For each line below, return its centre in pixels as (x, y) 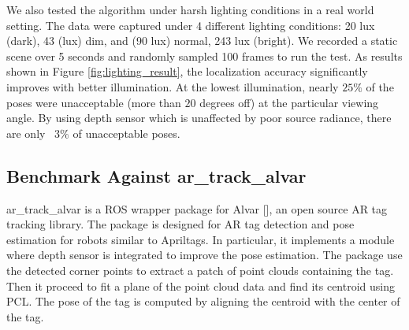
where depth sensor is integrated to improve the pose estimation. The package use (204, 255)
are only (26, 133)
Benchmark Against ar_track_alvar (156, 175)
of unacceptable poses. (126, 133)
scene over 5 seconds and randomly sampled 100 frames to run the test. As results (204, 56)
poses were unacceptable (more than (94, 102)
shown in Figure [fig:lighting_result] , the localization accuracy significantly (187, 71)
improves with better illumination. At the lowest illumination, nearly (173, 86)
